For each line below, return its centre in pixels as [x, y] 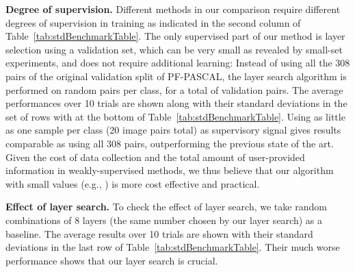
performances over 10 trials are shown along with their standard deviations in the [176, 103]
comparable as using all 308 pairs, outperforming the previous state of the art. [170, 143]
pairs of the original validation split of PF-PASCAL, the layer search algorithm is [176, 76]
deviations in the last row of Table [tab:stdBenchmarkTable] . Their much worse [173, 247]
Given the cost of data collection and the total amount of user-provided [155, 157]
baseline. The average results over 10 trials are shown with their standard [159, 233]
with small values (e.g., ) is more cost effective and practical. [133, 183]
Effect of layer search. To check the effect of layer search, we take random [166, 207]
